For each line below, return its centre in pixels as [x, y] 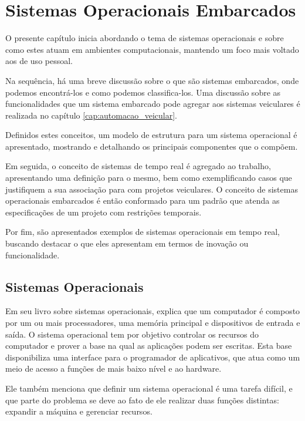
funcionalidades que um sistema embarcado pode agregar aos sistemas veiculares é [153, 104]
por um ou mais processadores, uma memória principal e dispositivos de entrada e [153, 323]
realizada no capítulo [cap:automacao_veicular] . [91, 115]
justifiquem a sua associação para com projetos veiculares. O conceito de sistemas [152, 189]
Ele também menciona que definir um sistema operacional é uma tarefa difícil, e [149, 388]
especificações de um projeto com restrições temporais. [104, 212]
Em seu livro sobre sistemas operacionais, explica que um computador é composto [153, 311]
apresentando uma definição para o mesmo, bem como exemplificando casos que [149, 178]
